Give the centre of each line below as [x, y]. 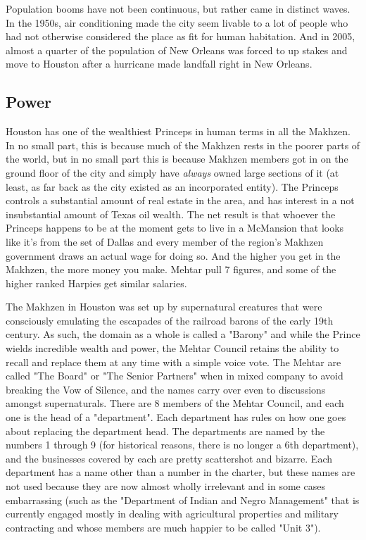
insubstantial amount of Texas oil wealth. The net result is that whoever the [171, 214]
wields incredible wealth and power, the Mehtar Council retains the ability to [172, 348]
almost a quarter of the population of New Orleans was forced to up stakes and [177, 50]
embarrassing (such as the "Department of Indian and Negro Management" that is [183, 500]
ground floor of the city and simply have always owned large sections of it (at [172, 172]
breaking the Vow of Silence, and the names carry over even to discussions [166, 389]
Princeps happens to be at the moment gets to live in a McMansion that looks [175, 228]
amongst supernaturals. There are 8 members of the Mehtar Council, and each [175, 403]
